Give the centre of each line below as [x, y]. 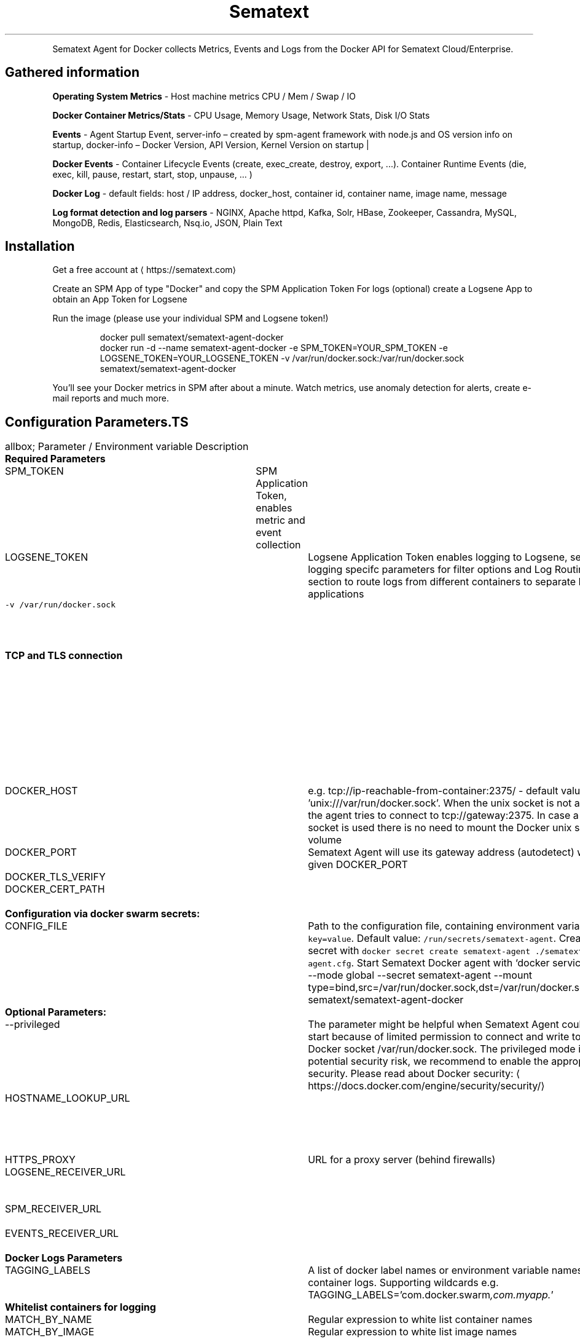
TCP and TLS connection [64, 656]
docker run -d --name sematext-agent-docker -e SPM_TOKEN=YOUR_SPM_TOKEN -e [274, 348]
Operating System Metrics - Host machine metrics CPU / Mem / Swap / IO [204, 96]
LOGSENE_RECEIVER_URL [65, 1172]
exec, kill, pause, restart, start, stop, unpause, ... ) [152, 174]
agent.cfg [330, 964]
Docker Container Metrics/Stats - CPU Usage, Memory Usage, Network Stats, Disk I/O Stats [241, 115]
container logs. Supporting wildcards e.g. [403, 1283]
